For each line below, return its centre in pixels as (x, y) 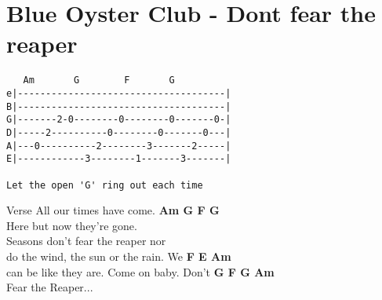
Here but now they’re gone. (72, 225)
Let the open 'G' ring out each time (105, 185)
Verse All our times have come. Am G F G (113, 210)
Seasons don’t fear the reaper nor (86, 241)
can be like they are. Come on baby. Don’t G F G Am (140, 271)
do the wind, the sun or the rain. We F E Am (119, 256)
